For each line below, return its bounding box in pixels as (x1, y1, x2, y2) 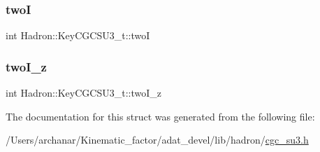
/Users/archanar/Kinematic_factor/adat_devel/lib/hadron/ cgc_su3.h (6, 132, 309, 147)
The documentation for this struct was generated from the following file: (6, 109, 315, 123)
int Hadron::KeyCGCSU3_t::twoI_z (6, 85, 161, 100)
